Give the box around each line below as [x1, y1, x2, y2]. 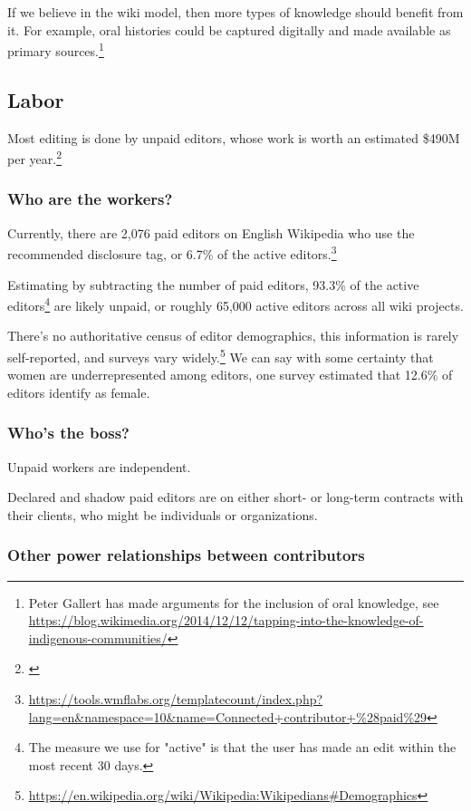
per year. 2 [7, 147, 62, 168]
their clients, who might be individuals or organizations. [7, 505, 318, 524]
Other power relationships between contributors [7, 544, 365, 566]
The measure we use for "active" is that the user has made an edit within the [28, 738, 457, 757]
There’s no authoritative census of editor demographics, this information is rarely [7, 326, 459, 345]
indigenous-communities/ [28, 628, 168, 647]
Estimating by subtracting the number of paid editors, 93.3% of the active [7, 275, 419, 294]
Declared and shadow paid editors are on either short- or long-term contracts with [7, 488, 464, 507]
